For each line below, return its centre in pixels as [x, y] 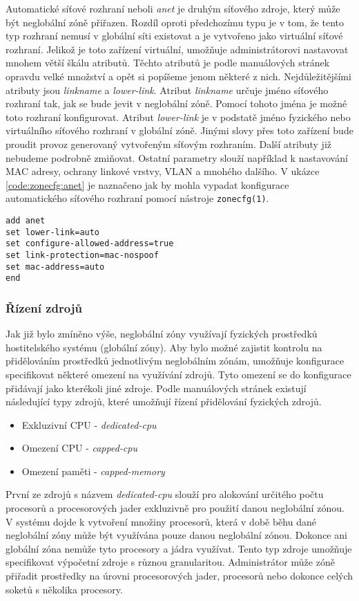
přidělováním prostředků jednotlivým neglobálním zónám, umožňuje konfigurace [175, 361]
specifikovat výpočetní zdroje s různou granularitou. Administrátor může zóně [170, 562]
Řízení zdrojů [44, 307]
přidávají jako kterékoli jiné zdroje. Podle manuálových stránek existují [156, 388]
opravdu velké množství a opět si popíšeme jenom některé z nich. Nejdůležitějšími [178, 76]
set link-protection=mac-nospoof [82, 255]
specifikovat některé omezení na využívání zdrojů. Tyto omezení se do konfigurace [178, 374]
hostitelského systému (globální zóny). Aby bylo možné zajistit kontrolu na [164, 347]
